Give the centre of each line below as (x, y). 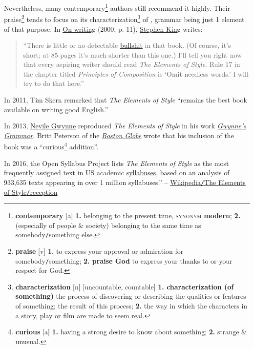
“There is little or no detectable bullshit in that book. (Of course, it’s (127, 45)
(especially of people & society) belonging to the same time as (108, 225)
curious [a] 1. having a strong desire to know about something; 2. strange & (131, 332)
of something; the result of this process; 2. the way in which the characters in (131, 306)
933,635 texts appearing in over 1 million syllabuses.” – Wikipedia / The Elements (125, 182)
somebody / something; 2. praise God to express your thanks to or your (124, 260)
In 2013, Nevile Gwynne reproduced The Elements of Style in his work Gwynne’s (125, 126)
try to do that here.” (53, 83)
